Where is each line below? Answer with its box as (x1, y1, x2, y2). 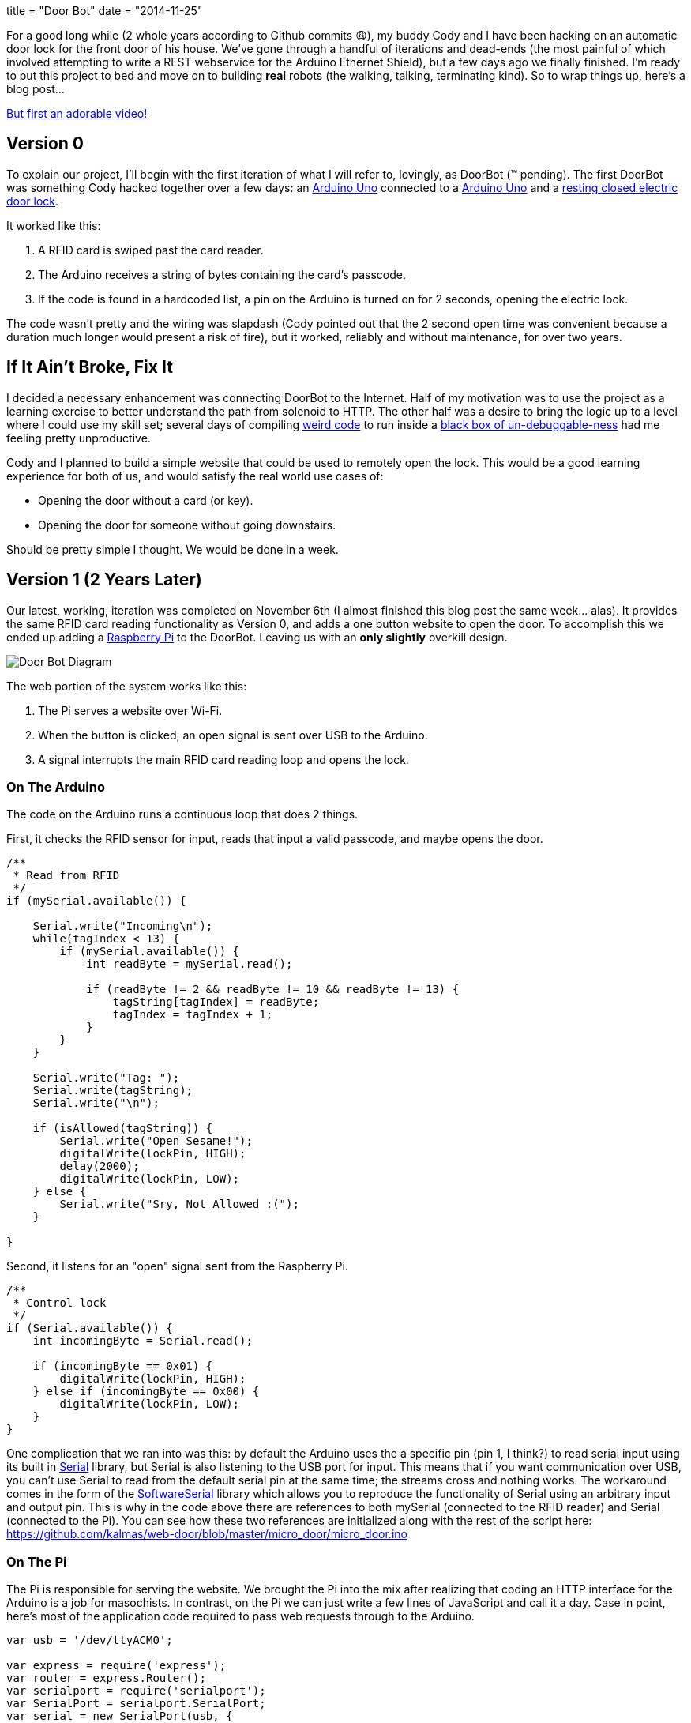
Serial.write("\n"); (32, 1097, 160, 1110)
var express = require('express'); (6, 1659, 227, 1672)
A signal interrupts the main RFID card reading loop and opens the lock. (38, 752, 409, 766)
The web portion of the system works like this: (6, 679, 247, 693)
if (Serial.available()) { (6, 1322, 173, 1335)
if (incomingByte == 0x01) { (32, 1360, 213, 1373)
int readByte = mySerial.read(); (86, 957, 293, 971)
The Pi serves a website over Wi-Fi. (38, 703, 223, 717)
